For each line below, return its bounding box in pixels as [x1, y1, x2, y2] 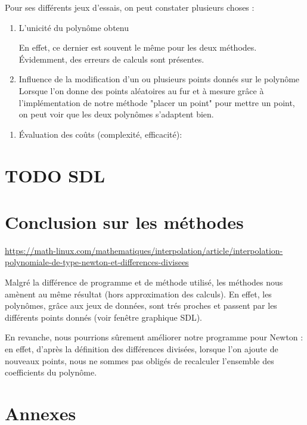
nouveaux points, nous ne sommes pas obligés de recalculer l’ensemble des [5, 354, 274, 367]
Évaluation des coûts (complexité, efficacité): [18, 128, 182, 140]
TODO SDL [5, 163, 106, 187]
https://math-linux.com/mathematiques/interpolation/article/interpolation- [5, 244, 283, 256]
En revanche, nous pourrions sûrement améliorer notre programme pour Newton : [5, 331, 303, 343]
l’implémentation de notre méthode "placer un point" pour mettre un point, [18, 96, 295, 108]
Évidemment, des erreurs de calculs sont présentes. [18, 52, 204, 65]
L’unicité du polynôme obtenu [18, 21, 129, 33]
